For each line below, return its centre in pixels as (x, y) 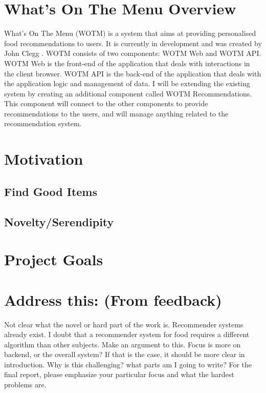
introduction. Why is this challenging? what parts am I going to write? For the (128, 364)
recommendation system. (43, 123)
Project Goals (54, 259)
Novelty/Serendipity (59, 221)
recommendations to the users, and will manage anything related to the (116, 113)
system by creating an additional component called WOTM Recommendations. (128, 93)
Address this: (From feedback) (113, 299)
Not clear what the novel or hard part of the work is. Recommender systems (124, 324)
